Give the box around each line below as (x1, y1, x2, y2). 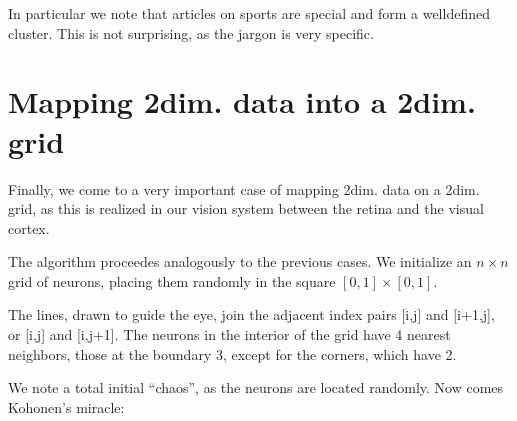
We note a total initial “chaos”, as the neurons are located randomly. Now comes (8, 377, 504, 398)
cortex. (8, 217, 50, 238)
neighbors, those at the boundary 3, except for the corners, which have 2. (8, 343, 457, 364)
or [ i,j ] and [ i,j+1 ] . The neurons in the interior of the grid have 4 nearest (8, 324, 451, 345)
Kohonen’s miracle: (8, 396, 125, 417)
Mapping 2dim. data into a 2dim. (8, 81, 476, 122)
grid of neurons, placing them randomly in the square (8, 270, 336, 291)
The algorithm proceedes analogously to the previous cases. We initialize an (8, 251, 472, 272)
